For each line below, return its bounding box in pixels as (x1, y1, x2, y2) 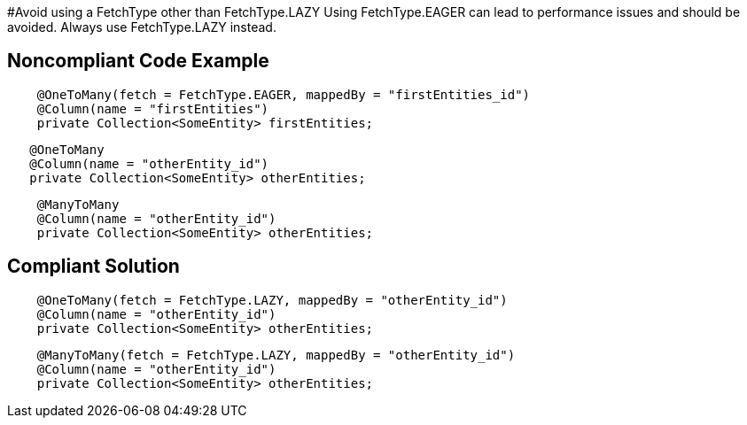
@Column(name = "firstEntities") (36, 101, 269, 116)
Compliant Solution (7, 255, 180, 278)
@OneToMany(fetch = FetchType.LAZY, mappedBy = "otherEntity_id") (36, 292, 508, 307)
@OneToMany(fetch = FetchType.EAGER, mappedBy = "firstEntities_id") (36, 87, 531, 102)
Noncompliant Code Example (7, 50, 269, 73)
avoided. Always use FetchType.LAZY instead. (7, 19, 276, 35)
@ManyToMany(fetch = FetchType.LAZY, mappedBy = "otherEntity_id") (36, 347, 516, 362)
